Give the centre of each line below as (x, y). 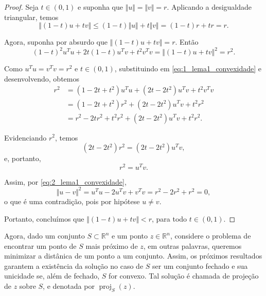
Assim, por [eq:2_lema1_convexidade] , (65, 181)
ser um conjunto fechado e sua (200, 265)
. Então (187, 42)
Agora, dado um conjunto (45, 236)
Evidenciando (25, 137)
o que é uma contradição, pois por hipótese (72, 201)
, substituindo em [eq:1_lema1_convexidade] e (188, 68)
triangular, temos (31, 17)
